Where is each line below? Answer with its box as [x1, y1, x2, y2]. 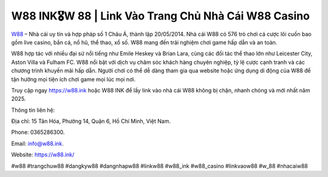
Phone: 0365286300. [11, 128, 65, 136]
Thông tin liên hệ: [11, 106, 55, 114]
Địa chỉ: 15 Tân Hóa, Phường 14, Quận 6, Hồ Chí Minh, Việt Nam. [11, 117, 171, 125]
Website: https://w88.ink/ [11, 151, 75, 158]
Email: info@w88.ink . [11, 140, 64, 147]
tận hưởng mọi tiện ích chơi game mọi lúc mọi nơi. [11, 75, 136, 83]
